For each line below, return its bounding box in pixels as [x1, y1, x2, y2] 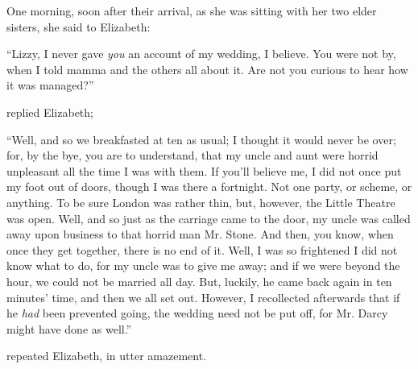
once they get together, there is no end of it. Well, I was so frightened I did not [6, 241, 398, 258]
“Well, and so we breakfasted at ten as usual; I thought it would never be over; [6, 131, 396, 147]
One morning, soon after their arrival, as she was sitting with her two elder [6, 2, 377, 19]
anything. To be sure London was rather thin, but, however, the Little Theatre [6, 193, 395, 210]
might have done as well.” [6, 320, 132, 337]
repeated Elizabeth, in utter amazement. [6, 347, 206, 364]
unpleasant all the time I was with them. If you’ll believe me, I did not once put [6, 162, 402, 179]
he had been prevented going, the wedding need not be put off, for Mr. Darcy [6, 305, 388, 321]
